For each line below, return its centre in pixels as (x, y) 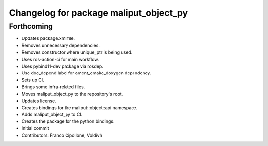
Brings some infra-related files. (53, 87)
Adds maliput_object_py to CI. (52, 114)
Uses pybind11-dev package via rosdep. (63, 66)
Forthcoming (31, 26)
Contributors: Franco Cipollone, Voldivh (62, 135)
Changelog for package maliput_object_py (99, 13)
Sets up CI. (33, 80)
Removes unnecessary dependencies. (61, 45)
